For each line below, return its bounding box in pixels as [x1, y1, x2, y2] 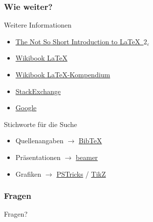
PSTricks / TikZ [56, 168, 106, 179]
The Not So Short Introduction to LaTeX [15, 36, 140, 46]
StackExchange [15, 86, 61, 96]
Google [15, 102, 37, 113]
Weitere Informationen [4, 20, 72, 30]
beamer [76, 152, 98, 162]
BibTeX [78, 135, 102, 146]
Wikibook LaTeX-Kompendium [15, 69, 110, 79]
